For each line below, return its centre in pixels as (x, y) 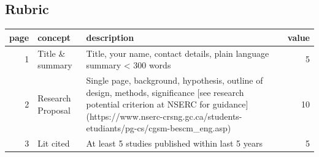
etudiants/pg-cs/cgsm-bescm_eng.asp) (159, 128)
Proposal (54, 110)
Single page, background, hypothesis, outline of (175, 80)
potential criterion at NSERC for (148, 104)
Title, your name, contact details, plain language (178, 53)
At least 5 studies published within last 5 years (175, 143)
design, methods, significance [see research (165, 92)
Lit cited (54, 143)
